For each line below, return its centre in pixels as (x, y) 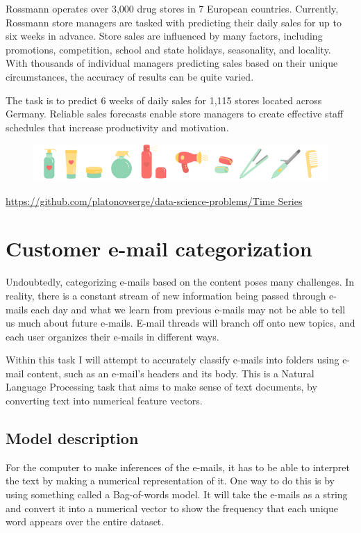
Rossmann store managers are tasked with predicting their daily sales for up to (174, 22)
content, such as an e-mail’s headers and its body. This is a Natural (171, 373)
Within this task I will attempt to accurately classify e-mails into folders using (173, 360)
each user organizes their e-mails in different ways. (112, 336)
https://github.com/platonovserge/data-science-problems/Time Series (154, 200)
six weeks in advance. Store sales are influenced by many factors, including (164, 36)
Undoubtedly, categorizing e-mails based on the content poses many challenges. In (180, 282)
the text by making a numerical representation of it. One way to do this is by (170, 481)
